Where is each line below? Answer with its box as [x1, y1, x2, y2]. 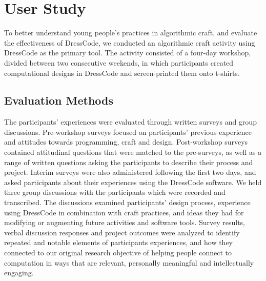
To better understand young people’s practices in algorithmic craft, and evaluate [4, 27, 257, 38]
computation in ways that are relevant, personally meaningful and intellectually [4, 257, 254, 268]
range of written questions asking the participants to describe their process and [4, 156, 253, 167]
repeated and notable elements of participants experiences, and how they [4, 237, 233, 248]
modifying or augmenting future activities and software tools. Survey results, [4, 217, 245, 228]
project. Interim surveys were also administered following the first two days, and [4, 167, 256, 177]
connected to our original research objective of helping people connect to [4, 247, 232, 258]
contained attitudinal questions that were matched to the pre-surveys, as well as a [4, 147, 262, 157]
